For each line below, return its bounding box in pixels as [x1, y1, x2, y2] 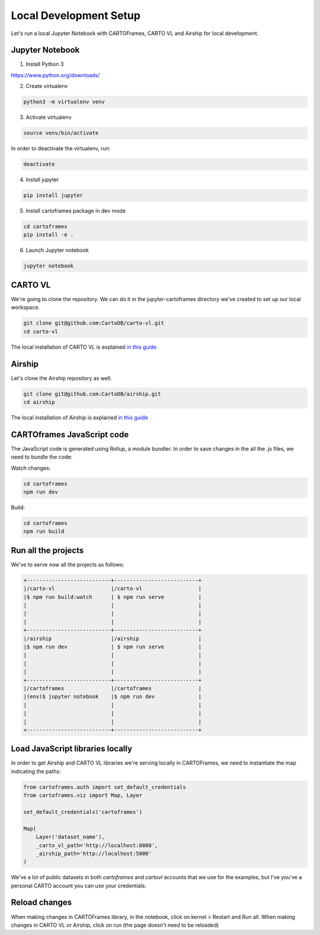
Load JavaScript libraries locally [11, 744, 133, 754]
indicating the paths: [11, 767, 62, 775]
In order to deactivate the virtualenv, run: [11, 145, 111, 152]
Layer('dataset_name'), [36, 833, 105, 841]
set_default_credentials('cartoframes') [23, 808, 142, 815]
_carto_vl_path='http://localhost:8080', [36, 842, 158, 849]
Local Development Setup [11, 9, 140, 22]
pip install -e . [23, 232, 74, 238]
